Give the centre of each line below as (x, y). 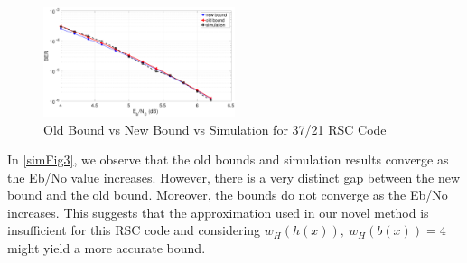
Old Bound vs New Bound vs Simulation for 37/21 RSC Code (215, 129)
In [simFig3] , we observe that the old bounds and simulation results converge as (228, 160)
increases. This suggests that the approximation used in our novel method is (218, 212)
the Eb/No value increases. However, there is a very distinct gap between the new (234, 177)
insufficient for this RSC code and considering (134, 230)
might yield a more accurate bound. (107, 248)
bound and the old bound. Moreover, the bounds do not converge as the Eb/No (228, 195)
